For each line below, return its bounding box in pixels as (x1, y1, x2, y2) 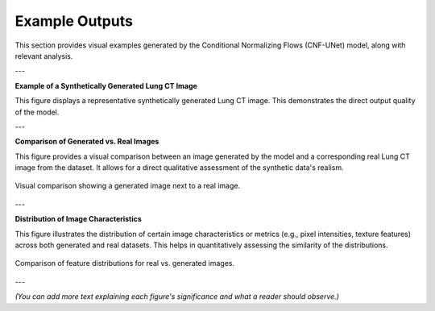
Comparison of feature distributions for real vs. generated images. (14, 259, 235, 268)
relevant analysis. (14, 51, 73, 60)
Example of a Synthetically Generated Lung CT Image (14, 81, 197, 90)
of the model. (14, 107, 60, 117)
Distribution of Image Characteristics (14, 214, 143, 224)
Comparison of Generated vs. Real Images (14, 137, 159, 147)
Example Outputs (14, 12, 133, 30)
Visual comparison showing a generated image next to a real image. (14, 181, 241, 191)
